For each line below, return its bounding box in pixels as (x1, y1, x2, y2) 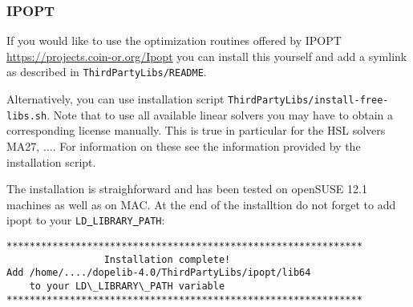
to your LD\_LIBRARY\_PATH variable (29, 280, 225, 292)
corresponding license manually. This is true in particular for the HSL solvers (6, 122, 386, 139)
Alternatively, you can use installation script (6, 91, 225, 107)
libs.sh (6, 110, 47, 122)
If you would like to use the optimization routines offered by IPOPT (6, 32, 342, 49)
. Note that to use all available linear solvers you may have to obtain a (47, 106, 394, 123)
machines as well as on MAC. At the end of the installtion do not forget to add (6, 196, 396, 212)
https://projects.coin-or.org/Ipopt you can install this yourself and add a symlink (6, 47, 407, 64)
